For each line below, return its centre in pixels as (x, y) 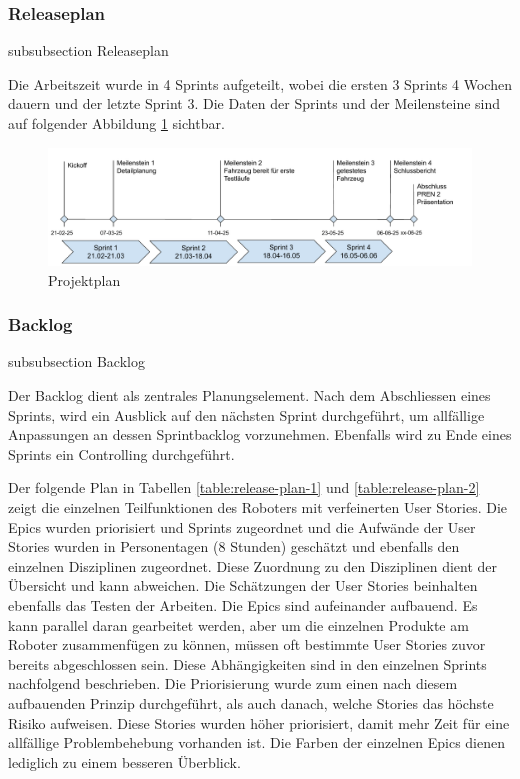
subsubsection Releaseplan (88, 50)
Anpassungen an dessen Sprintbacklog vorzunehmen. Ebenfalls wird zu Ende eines (260, 434)
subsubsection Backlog (76, 361)
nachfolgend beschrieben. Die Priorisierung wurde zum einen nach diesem (233, 683)
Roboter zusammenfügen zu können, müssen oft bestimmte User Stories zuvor (247, 644)
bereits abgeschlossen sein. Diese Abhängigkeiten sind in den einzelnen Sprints (247, 663)
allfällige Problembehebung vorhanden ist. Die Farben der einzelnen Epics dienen (256, 742)
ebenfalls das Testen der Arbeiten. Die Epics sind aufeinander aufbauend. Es (243, 604)
